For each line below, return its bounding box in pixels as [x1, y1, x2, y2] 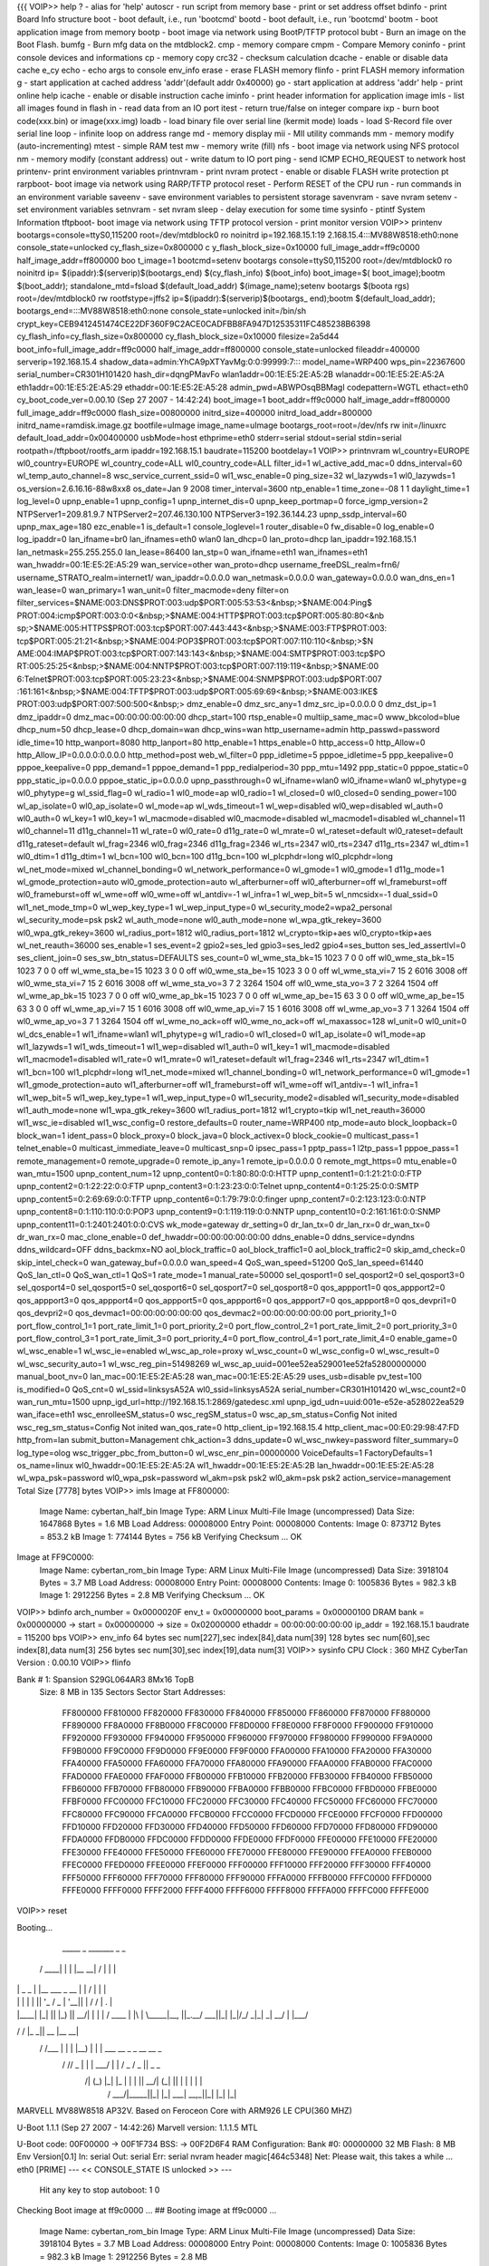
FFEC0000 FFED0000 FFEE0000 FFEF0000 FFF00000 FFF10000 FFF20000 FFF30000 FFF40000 [62, 1859, 431, 1871]
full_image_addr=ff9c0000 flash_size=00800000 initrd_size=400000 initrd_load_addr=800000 [16, 407, 373, 418]
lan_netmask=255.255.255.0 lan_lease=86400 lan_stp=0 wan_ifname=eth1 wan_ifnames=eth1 [16, 547, 369, 557]
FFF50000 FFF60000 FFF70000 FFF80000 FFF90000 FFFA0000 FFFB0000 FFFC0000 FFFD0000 [62, 1872, 432, 1883]
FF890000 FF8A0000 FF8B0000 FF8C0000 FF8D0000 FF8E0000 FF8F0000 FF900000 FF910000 [62, 1719, 434, 1730]
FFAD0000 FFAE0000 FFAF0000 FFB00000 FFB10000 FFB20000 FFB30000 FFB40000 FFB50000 [62, 1770, 434, 1781]
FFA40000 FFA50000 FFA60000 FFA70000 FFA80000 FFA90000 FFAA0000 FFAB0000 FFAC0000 [62, 1758, 433, 1769]
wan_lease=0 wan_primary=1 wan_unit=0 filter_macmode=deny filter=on [16, 585, 290, 596]
